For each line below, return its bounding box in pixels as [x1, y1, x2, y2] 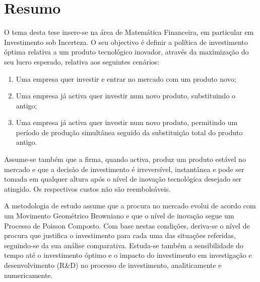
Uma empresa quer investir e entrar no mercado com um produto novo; [16, 73, 236, 84]
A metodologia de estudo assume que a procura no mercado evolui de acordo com [4, 200, 256, 211]
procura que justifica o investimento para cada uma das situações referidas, [4, 230, 236, 241]
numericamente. [4, 269, 53, 280]
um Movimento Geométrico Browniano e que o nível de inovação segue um [4, 210, 234, 221]
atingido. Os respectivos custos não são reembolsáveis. [4, 183, 171, 194]
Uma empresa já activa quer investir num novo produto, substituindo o [16, 90, 236, 101]
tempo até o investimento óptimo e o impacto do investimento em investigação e [4, 250, 252, 260]
